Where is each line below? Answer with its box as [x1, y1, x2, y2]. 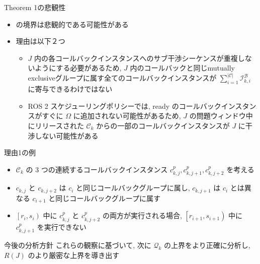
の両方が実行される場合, [102, 210, 182, 221]
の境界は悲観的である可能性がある [16, 19, 129, 29]
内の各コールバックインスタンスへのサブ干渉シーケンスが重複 [34, 52, 238, 63]
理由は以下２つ [16, 36, 65, 46]
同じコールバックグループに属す [55, 192, 160, 203]
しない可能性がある [35, 130, 99, 141]
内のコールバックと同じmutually [130, 62, 235, 73]
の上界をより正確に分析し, [164, 239, 250, 250]
